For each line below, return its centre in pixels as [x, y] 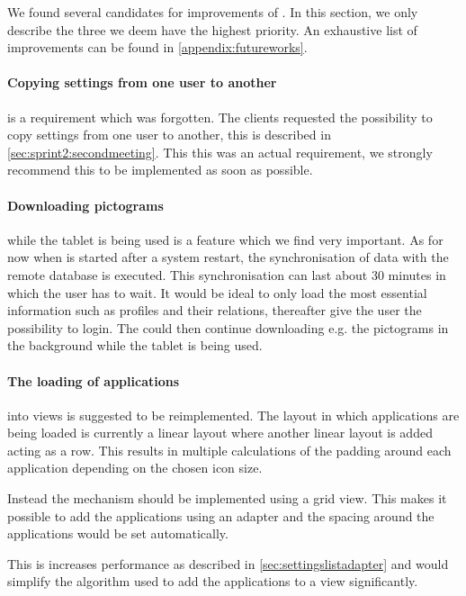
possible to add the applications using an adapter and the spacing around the [221, 515]
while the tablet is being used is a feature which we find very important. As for [225, 239]
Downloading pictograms [85, 205]
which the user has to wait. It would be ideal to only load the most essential [217, 292]
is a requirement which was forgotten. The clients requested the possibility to [220, 117]
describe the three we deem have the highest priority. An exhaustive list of [212, 29]
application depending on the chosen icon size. [135, 468]
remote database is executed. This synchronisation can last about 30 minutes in [227, 274]
